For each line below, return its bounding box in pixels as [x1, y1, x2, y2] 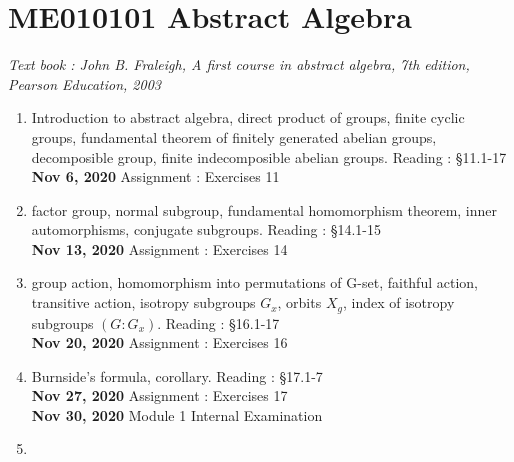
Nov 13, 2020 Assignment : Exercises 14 [31, 238, 288, 259]
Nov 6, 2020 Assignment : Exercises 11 [31, 166, 280, 187]
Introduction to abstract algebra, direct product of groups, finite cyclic [31, 107, 465, 128]
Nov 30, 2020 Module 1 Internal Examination [31, 404, 323, 425]
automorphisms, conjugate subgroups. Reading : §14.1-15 [31, 219, 382, 240]
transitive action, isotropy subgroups [31, 292, 256, 313]
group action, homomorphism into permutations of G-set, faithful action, [31, 272, 478, 293]
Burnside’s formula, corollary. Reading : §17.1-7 [31, 365, 323, 386]
